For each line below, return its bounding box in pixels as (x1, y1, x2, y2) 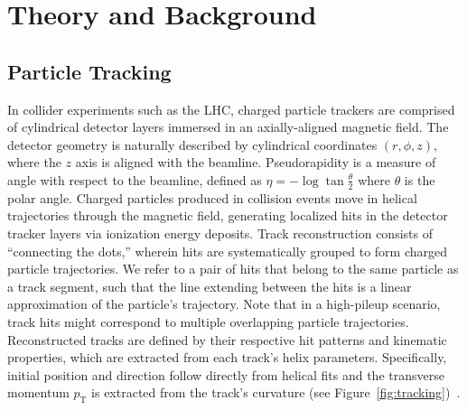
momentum (7, 383, 70, 402)
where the (7, 153, 61, 172)
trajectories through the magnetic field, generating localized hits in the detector (7, 206, 448, 225)
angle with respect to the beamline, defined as (7, 170, 262, 189)
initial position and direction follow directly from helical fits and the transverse (7, 365, 444, 384)
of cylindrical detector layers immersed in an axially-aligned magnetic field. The (7, 117, 449, 136)
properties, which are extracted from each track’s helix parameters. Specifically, (7, 348, 447, 367)
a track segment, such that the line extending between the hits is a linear (7, 276, 412, 295)
